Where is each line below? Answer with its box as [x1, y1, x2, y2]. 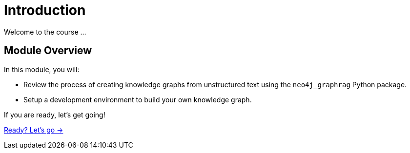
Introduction [4, 2, 86, 19]
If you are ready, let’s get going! [4, 110, 105, 119]
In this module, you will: [4, 65, 80, 74]
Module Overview [4, 44, 92, 57]
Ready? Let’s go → [4, 125, 63, 134]
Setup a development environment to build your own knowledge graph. [23, 95, 252, 104]
